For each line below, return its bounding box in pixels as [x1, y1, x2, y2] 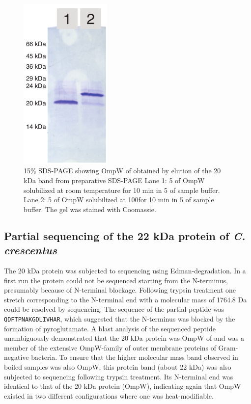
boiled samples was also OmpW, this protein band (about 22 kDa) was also [4, 361, 231, 372]
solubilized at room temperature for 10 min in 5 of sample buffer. [24, 185, 220, 195]
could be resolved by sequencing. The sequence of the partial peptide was [4, 304, 224, 314]
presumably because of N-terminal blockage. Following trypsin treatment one [4, 285, 236, 295]
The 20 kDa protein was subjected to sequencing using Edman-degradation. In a [4, 265, 246, 275]
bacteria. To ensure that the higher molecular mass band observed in [31, 352, 238, 362]
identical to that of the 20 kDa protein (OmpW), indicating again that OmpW [4, 381, 241, 391]
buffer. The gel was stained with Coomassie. [24, 204, 156, 214]
